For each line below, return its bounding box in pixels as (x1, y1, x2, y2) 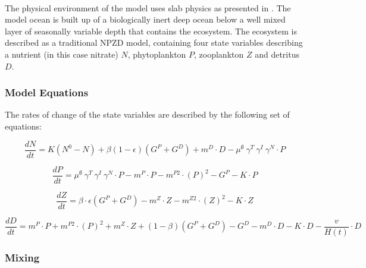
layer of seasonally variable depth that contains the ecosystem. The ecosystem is (5, 24, 298, 37)
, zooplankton (194, 48, 244, 60)
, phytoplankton (127, 48, 186, 60)
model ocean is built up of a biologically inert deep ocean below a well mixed (5, 13, 286, 26)
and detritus (255, 48, 299, 60)
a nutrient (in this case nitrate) (5, 48, 118, 60)
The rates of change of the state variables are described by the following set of (5, 108, 290, 121)
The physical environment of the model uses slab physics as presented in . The (5, 1, 291, 14)
